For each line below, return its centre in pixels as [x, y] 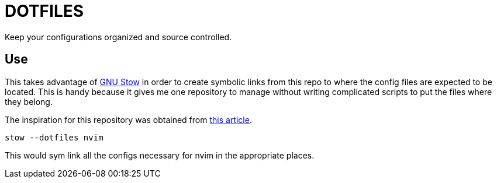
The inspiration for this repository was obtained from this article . [128, 119]
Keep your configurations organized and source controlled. [118, 37]
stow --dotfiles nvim [54, 137]
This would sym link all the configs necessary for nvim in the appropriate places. [160, 155]
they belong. [29, 101]
